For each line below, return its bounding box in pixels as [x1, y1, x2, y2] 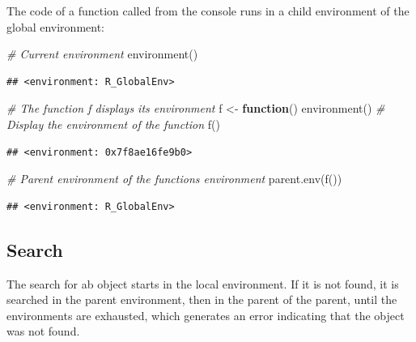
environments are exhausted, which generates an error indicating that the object [6, 306, 405, 323]
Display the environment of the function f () [6, 115, 220, 132]
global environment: [6, 18, 105, 35]
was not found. [6, 323, 80, 340]
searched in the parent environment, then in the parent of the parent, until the [6, 291, 397, 308]
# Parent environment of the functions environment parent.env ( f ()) [6, 170, 342, 187]
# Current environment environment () [6, 45, 198, 62]
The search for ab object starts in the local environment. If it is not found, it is [6, 275, 399, 292]
